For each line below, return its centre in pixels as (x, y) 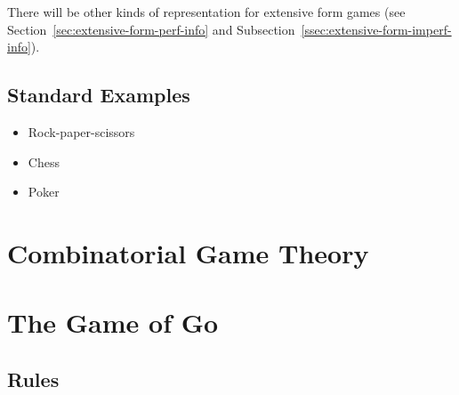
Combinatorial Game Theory (188, 252)
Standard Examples (99, 95)
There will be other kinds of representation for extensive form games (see (206, 12)
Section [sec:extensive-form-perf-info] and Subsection (151, 29)
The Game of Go (113, 322)
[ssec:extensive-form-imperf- (376, 29)
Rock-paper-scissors (81, 131)
